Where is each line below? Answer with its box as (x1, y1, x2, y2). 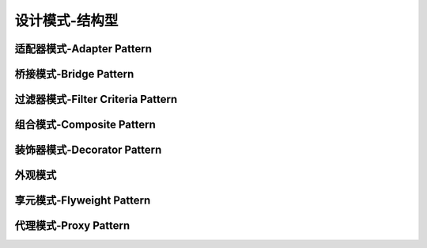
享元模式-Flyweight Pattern (14, 194, 151, 208)
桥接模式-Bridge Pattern (14, 67, 134, 81)
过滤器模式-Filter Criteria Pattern (14, 93, 178, 106)
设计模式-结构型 (14, 12, 119, 29)
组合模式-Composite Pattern (14, 118, 156, 132)
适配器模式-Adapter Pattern (14, 42, 152, 55)
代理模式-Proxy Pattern (14, 219, 130, 233)
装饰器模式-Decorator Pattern (14, 143, 162, 157)
